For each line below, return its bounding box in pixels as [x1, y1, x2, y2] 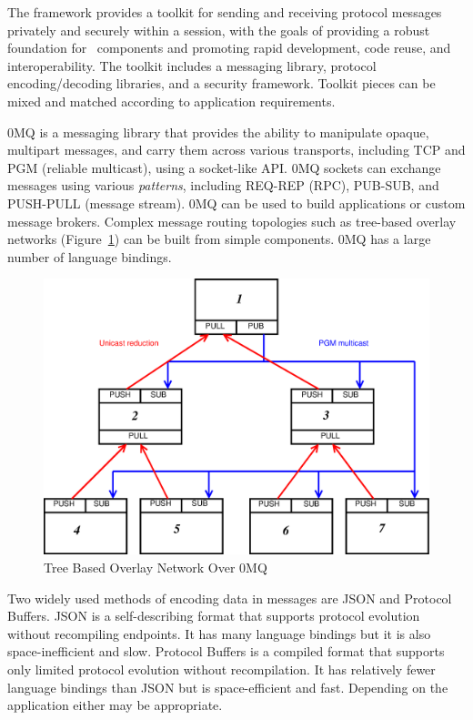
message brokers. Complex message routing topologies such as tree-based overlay [7, 211, 457, 230]
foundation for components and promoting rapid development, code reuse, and [7, 38, 451, 57]
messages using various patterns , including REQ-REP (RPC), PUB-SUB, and [7, 176, 439, 195]
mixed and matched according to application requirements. [7, 91, 336, 110]
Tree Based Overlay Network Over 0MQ [44, 558, 267, 576]
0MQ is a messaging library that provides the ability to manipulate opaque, [7, 122, 429, 141]
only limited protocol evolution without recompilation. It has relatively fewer [7, 659, 436, 678]
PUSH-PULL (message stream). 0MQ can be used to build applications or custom [7, 193, 466, 212]
